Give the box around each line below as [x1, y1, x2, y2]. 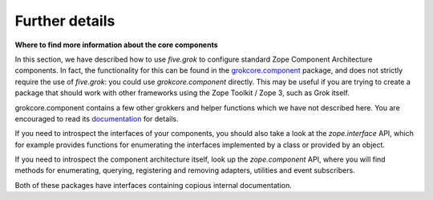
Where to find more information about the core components [14, 40, 218, 50]
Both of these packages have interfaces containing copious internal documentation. [14, 180, 292, 190]
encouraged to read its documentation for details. [14, 114, 179, 123]
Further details [14, 12, 115, 30]
